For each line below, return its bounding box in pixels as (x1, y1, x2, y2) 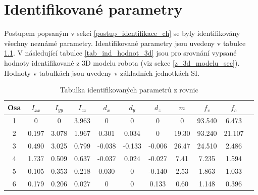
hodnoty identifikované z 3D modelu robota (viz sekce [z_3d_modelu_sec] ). (4, 57, 240, 68)
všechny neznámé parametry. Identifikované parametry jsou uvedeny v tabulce (4, 37, 246, 48)
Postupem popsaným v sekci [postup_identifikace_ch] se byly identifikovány (4, 28, 240, 38)
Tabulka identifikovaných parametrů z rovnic (60, 84, 198, 95)
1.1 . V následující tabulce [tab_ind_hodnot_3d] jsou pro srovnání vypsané (4, 47, 237, 58)
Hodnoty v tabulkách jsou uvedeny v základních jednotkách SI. (4, 67, 200, 78)
